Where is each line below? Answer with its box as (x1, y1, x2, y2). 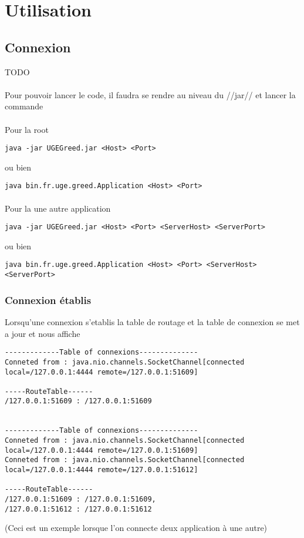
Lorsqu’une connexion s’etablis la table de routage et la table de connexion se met (5, 316, 300, 328)
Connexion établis (5, 292, 92, 307)
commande (5, 100, 43, 112)
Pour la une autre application (5, 202, 111, 214)
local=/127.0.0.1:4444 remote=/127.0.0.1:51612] (5, 466, 198, 474)
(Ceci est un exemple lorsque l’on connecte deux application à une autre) (5, 522, 268, 534)
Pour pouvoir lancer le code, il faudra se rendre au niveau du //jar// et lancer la (5, 88, 296, 101)
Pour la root (5, 123, 49, 135)
